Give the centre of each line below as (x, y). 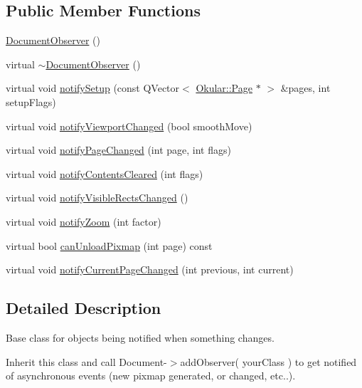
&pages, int (305, 88)
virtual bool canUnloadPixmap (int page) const (109, 245)
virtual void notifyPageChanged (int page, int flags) (118, 150)
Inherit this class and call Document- (86, 361)
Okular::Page (224, 88)
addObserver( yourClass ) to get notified (268, 361)
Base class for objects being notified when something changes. (140, 337)
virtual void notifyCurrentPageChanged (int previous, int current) (150, 269)
